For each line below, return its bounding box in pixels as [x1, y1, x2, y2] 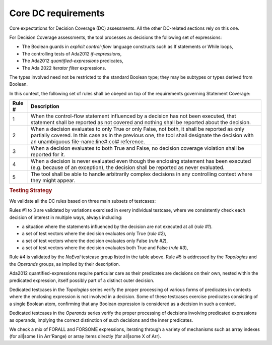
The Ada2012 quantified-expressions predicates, [22, 58, 123, 64]
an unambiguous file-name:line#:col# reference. [30, 138, 146, 145]
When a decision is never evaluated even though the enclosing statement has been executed [30, 158, 251, 165]
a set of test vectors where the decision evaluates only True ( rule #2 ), [22, 231, 167, 237]
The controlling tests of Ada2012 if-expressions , [22, 50, 122, 56]
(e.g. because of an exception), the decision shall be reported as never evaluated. [30, 164, 225, 171]
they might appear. [30, 177, 76, 184]
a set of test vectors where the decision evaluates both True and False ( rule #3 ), [22, 245, 188, 251]
